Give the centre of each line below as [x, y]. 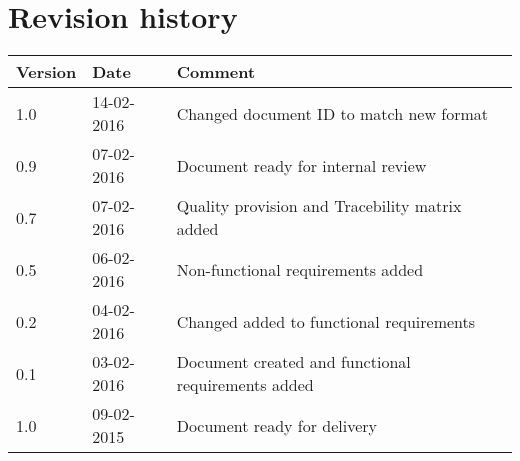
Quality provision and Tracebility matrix [319, 206]
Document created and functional [293, 362]
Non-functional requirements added [300, 269]
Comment [216, 72]
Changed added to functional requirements [326, 321]
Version [46, 72]
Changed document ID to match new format [332, 113]
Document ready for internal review [301, 165]
